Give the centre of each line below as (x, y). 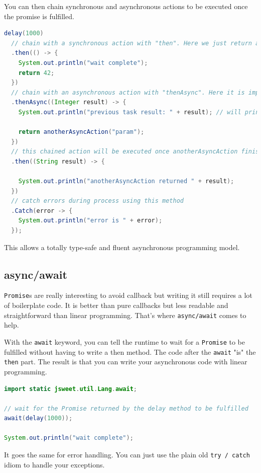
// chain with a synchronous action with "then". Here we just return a (135, 43)
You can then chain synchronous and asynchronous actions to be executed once (126, 6)
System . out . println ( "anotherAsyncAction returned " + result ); (126, 181)
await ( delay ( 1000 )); (38, 418)
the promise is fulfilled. (39, 16)
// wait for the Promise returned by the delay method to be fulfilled (126, 408)
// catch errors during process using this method (97, 201)
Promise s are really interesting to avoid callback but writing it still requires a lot (128, 295)
